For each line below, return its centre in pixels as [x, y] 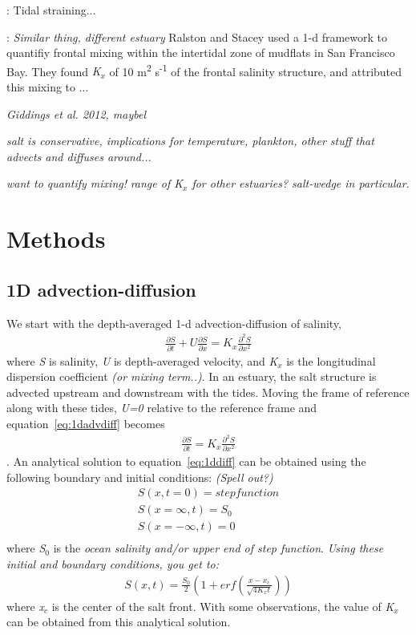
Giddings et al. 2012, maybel [77, 113]
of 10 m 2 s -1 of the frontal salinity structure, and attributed [256, 70]
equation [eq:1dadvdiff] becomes [86, 423]
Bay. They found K [54, 71]
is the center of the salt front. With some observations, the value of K [223, 606]
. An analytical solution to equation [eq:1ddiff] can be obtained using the [186, 461]
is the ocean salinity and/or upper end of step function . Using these [218, 548]
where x [25, 606]
